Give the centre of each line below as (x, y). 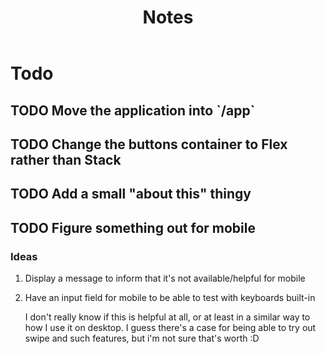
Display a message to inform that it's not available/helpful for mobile (165, 278)
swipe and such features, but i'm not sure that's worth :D (142, 338)
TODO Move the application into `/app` (133, 110)
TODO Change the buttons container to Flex (149, 144)
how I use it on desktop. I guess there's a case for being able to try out (170, 328)
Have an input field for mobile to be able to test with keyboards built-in (170, 298)
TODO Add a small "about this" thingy (131, 194)
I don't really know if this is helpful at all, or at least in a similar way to (167, 317)
